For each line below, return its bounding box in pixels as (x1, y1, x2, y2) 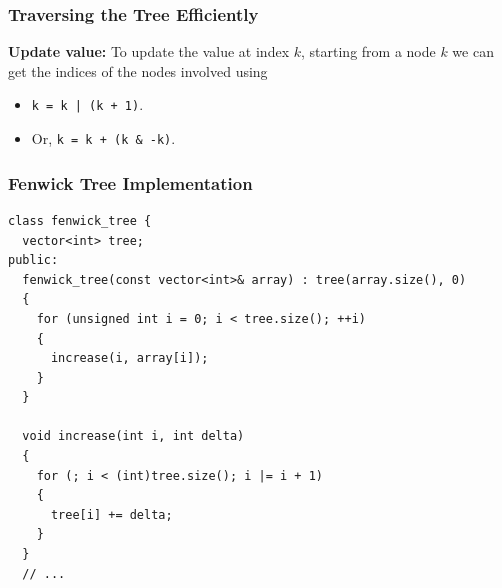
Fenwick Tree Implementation (8, 170, 253, 195)
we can (452, 41, 494, 62)
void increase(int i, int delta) (22, 429, 245, 444)
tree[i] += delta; (50, 507, 173, 522)
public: (8, 253, 59, 268)
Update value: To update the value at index (8, 41, 290, 62)
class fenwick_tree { (8, 213, 152, 228)
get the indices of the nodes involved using (8, 60, 268, 81)
